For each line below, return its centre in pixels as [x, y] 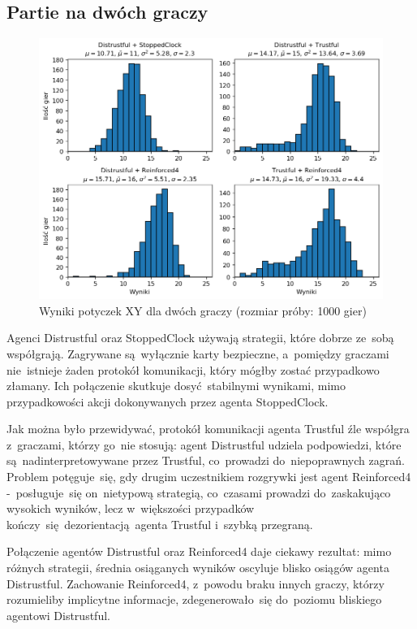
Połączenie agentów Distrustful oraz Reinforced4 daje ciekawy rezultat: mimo [199, 551]
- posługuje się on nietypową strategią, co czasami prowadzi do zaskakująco [199, 492]
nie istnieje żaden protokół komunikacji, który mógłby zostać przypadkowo [193, 369]
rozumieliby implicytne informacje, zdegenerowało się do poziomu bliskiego [194, 599]
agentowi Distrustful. [58, 615]
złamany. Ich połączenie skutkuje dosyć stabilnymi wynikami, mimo [176, 386]
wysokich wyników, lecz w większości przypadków [131, 508]
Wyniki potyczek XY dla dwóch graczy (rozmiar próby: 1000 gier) [203, 310]
